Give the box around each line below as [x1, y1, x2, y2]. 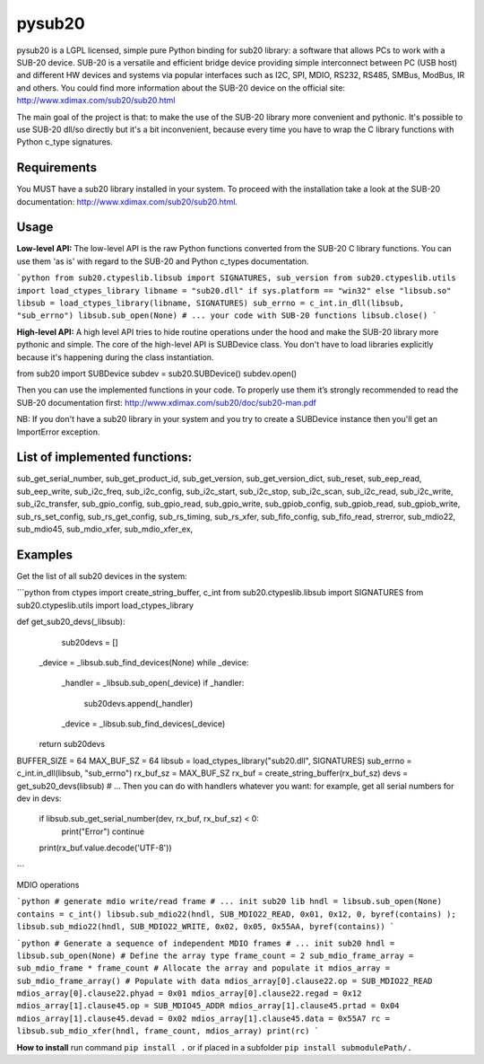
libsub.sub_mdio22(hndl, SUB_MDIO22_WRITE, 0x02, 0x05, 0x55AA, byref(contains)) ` [16, 921, 395, 932]
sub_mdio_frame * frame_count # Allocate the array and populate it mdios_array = [16, 963, 390, 973]
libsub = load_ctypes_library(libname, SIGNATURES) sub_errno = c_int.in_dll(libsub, [16, 298, 405, 309]
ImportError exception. [16, 426, 100, 437]
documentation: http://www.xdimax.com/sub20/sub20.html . [16, 196, 238, 207]
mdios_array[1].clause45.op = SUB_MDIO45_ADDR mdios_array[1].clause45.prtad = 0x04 [16, 1001, 400, 1011]
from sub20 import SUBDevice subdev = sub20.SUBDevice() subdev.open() [16, 368, 298, 379]
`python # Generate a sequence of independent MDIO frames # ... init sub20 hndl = [16, 938, 395, 948]
